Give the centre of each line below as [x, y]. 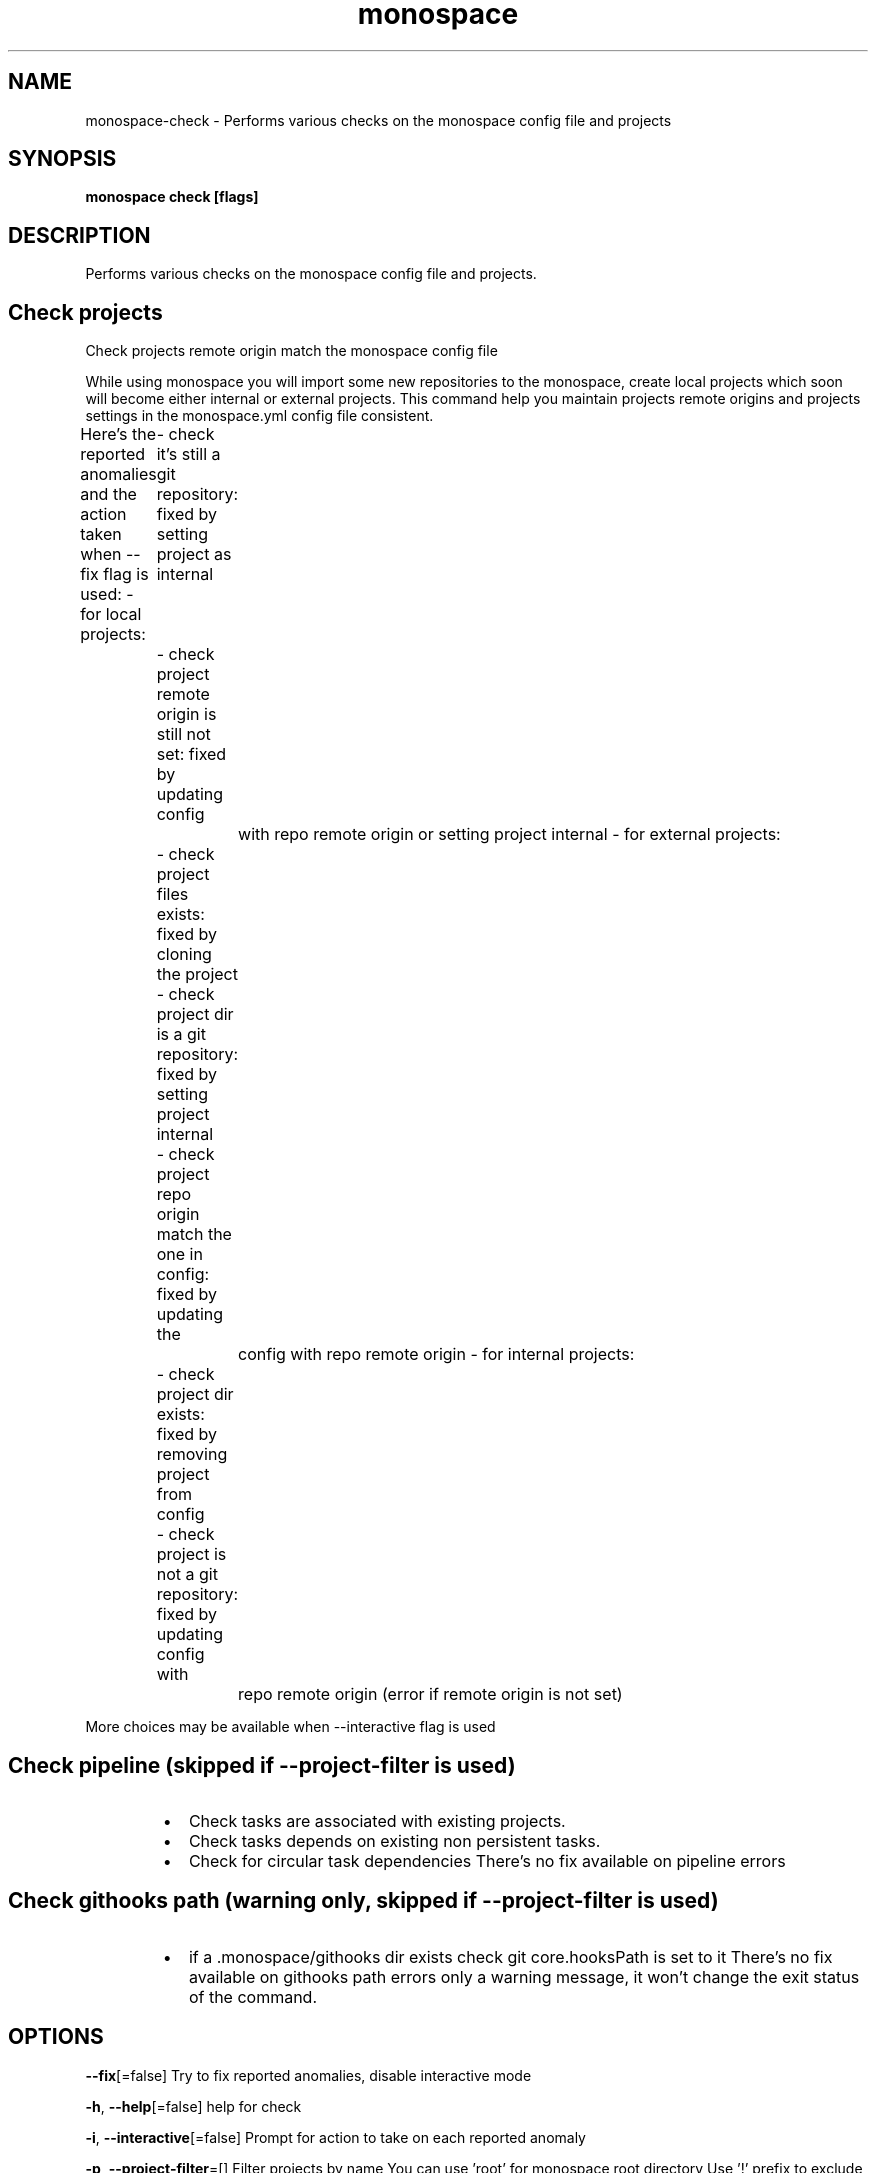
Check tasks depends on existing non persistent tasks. [394, 1840]
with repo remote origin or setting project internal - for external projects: [509, 834]
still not [183, 734]
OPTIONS [56, 2037]
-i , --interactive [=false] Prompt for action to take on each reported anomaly [335, 2137]
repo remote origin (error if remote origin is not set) [430, 1694]
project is [191, 1554]
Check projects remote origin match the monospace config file [291, 351]
